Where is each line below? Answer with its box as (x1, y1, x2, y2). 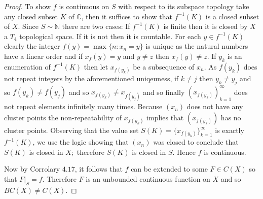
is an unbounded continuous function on (86, 174, 210, 184)
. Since (18, 21, 39, 31)
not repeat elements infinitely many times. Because (4, 101, 163, 112)
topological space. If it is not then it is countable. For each (19, 30, 201, 41)
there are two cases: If (62, 21, 130, 31)
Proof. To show (4, 1, 51, 11)
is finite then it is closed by (163, 21, 248, 31)
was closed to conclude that (153, 137, 239, 147)
